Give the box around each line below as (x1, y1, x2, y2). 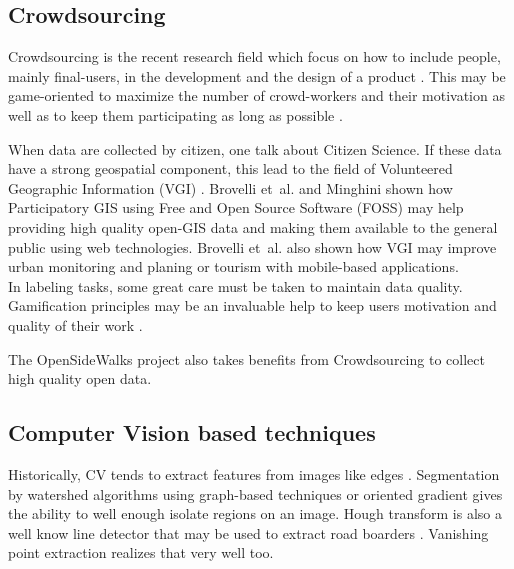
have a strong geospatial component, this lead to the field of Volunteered (8, 158, 453, 179)
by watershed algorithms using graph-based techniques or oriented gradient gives (8, 483, 503, 504)
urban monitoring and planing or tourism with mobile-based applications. (8, 256, 459, 277)
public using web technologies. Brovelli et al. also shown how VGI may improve (8, 236, 497, 257)
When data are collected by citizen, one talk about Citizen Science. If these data (8, 138, 502, 159)
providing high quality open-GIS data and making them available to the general (8, 216, 498, 237)
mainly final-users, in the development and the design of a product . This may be (8, 65, 506, 86)
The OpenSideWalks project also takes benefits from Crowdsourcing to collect (8, 348, 485, 369)
